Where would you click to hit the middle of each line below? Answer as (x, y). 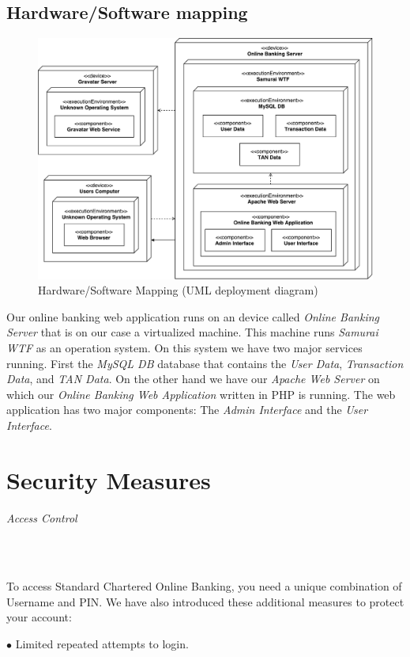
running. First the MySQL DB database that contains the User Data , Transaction (205, 363)
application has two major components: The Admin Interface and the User (187, 410)
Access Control (42, 518)
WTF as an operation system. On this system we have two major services (184, 347)
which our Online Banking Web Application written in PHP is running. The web (201, 394)
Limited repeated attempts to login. (102, 644)
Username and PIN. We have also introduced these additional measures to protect (205, 601)
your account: (39, 617)
